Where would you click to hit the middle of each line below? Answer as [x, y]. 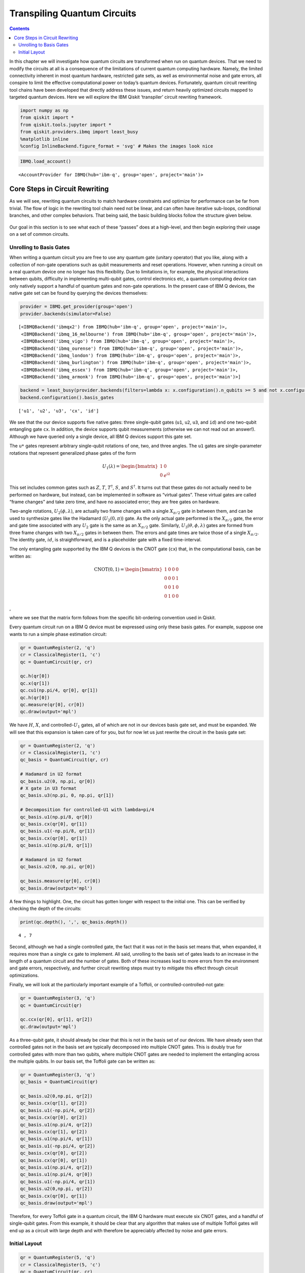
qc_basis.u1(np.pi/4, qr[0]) [56, 1174]
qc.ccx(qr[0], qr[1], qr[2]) [56, 1019]
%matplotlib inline [44, 139]
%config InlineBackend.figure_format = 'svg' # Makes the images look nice [117, 146]
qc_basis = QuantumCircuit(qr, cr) [64, 760]
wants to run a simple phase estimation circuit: [58, 634]
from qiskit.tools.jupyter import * [66, 124]
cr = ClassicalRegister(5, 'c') [60, 1265]
